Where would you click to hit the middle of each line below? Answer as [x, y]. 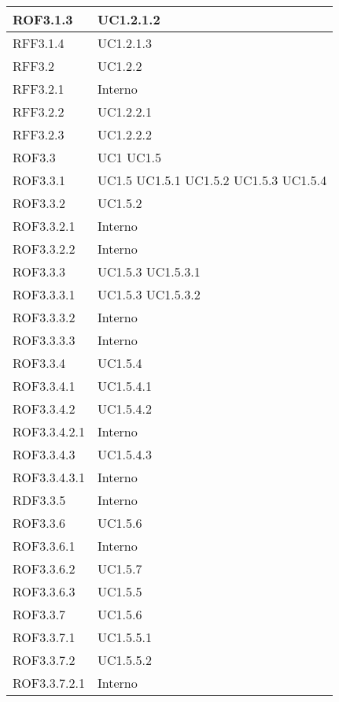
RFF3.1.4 [39, 43]
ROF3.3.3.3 [44, 340]
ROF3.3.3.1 [44, 294]
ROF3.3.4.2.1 [49, 431]
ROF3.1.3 [43, 19]
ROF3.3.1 [39, 180]
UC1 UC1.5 [129, 157]
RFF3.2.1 [39, 89]
